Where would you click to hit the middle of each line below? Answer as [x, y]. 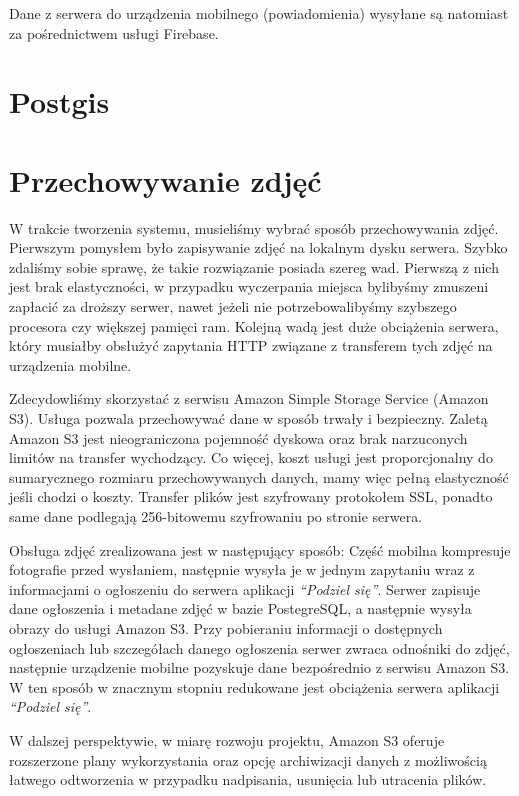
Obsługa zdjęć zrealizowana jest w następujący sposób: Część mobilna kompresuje [260, 549]
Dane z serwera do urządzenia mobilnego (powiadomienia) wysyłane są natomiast [259, 13]
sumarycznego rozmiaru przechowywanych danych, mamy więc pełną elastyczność [259, 476]
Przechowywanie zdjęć [165, 179]
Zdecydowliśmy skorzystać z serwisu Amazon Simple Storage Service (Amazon [249, 398]
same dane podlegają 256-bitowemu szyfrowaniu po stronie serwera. [216, 516]
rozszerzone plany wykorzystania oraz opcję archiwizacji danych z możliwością [248, 759]
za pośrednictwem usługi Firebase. [114, 32]
